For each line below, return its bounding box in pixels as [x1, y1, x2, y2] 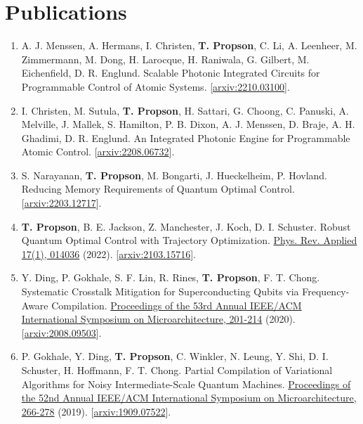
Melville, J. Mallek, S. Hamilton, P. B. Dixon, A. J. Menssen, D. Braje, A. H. [21, 117, 355, 131]
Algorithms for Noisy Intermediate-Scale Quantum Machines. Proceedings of [21, 376, 351, 391]
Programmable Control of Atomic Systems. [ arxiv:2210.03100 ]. [21, 79, 290, 94]
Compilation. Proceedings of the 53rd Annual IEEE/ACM [51, 297, 302, 312]
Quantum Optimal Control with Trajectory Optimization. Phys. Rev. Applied [21, 233, 357, 248]
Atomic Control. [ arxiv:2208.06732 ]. [21, 144, 175, 159]
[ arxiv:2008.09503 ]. [21, 325, 102, 340]
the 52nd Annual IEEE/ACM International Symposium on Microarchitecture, [21, 390, 357, 405]
